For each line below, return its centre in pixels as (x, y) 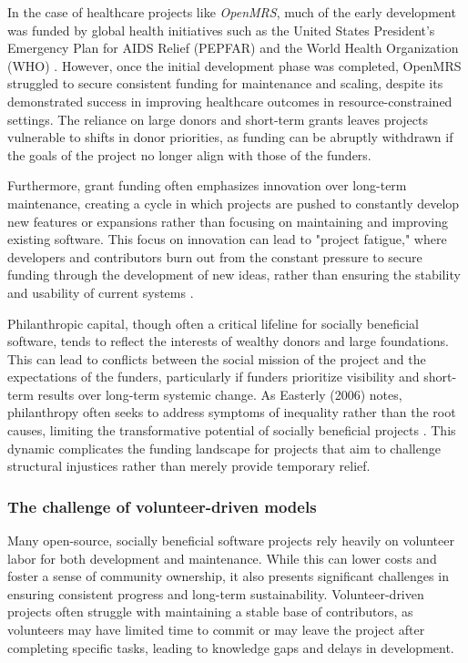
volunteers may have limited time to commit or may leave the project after (216, 630)
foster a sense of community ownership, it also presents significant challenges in (228, 576)
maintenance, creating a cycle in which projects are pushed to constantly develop (234, 203)
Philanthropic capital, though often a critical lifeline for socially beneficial (213, 323)
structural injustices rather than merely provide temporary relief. (189, 466)
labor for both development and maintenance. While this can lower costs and (222, 558)
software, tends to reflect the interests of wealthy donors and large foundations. (228, 341)
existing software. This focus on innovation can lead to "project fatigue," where (227, 239)
